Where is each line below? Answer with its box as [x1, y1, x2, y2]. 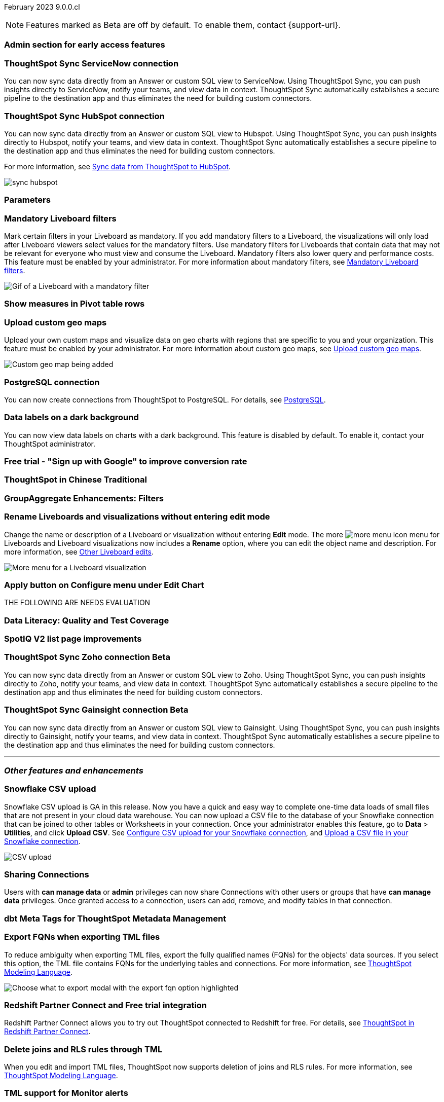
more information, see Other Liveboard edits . [4, 547, 154, 556]
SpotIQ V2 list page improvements [4, 634, 142, 644]
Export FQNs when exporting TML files [4, 932, 160, 942]
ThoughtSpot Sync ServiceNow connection [4, 58, 179, 68]
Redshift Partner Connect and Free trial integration [4, 1000, 207, 1010]
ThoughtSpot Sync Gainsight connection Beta [4, 705, 189, 715]
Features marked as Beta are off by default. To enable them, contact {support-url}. [26, 20, 341, 30]
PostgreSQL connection [4, 377, 100, 387]
